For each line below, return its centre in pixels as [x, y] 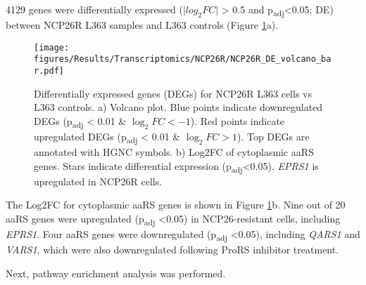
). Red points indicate [238, 120]
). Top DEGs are [273, 136]
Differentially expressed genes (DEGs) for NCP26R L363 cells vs [173, 93]
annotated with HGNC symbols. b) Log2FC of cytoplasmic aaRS [174, 152]
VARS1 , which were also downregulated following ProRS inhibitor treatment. [172, 250]
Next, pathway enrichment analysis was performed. [116, 273]
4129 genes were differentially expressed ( [94, 9]
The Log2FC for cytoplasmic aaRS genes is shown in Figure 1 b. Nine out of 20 [176, 205]
